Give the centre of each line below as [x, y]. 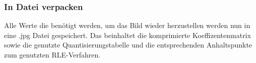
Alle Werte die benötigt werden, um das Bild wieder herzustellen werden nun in [127, 25]
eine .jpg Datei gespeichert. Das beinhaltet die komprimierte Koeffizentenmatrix [127, 35]
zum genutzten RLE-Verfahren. [52, 54]
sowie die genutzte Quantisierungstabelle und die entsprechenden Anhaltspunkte [128, 45]
